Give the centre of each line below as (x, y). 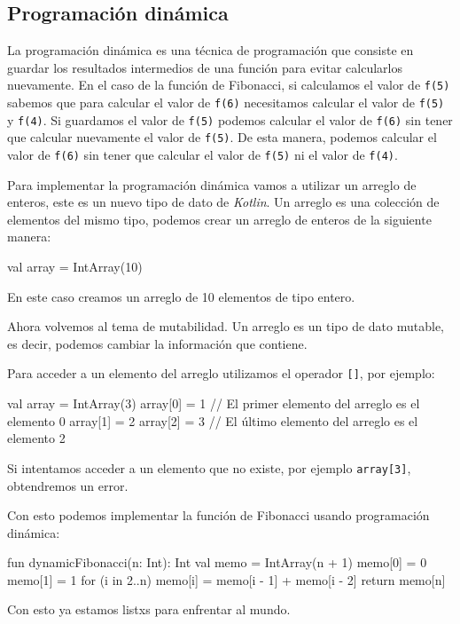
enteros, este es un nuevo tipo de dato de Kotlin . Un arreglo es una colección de (223, 202)
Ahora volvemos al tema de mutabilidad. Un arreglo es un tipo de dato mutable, (226, 326)
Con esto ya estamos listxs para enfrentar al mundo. (149, 609)
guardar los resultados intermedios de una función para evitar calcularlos (205, 67)
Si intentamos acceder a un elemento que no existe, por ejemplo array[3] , (209, 467)
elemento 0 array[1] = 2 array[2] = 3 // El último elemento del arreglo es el (213, 420)
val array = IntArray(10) (75, 267)
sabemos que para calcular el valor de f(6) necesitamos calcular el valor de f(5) (226, 103)
